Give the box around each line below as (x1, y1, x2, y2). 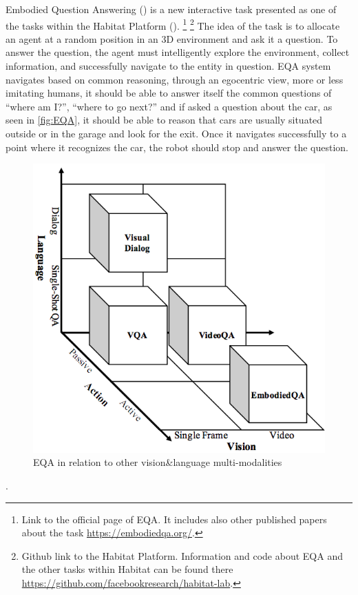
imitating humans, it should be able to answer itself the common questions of (6, 86, 332, 100)
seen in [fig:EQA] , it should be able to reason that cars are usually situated (6, 113, 323, 127)
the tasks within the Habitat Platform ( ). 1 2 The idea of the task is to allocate (6, 16, 340, 32)
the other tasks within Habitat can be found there (21, 562, 233, 576)
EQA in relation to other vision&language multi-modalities (33, 455, 282, 469)
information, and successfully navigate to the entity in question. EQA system (6, 59, 331, 73)
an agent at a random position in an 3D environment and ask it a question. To (6, 31, 338, 46)
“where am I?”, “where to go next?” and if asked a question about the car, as (6, 99, 333, 113)
